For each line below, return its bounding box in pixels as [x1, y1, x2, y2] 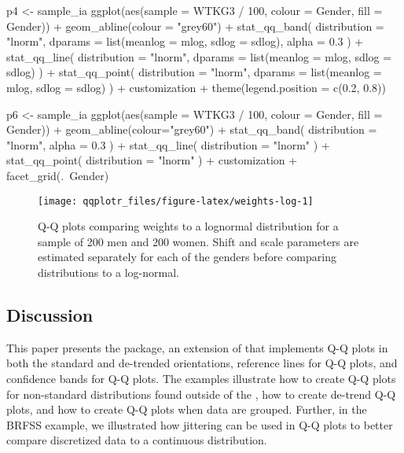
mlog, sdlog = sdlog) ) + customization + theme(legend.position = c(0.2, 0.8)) [6, 79, 386, 95]
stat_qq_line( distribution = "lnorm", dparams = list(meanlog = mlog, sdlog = [6, 48, 392, 64]
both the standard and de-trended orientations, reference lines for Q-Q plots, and [6, 355, 398, 371]
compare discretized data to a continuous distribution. [6, 432, 267, 448]
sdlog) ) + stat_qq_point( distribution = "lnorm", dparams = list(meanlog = [6, 64, 382, 80]
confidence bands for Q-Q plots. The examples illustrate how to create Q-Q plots [6, 370, 396, 386]
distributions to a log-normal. [38, 263, 179, 280]
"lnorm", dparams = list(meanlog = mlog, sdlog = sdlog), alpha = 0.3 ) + [6, 33, 364, 50]
